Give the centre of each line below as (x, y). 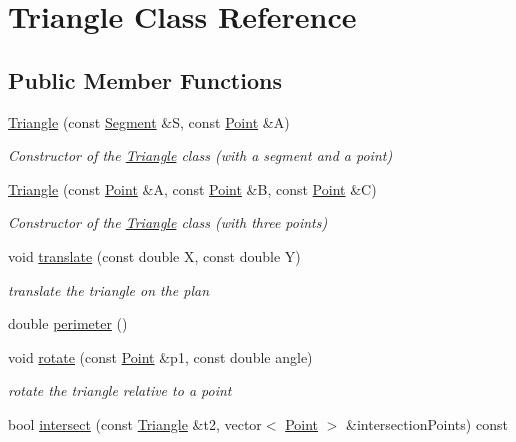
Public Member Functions (145, 79)
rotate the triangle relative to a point (120, 390)
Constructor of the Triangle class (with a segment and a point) (200, 155)
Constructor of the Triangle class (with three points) (168, 222)
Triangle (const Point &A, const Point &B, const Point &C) (192, 188)
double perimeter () (68, 323)
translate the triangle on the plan (109, 289)
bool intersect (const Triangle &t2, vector (135, 423)
